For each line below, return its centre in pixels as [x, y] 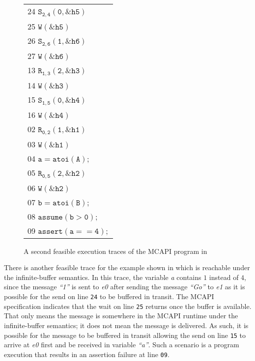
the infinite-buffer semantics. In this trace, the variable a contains [103, 277]
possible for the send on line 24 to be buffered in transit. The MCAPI [109, 296]
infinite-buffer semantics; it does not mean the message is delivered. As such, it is [126, 325]
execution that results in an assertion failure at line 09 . [87, 354]
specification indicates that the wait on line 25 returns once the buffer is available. [128, 306]
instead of [224, 277]
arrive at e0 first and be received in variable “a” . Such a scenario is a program [122, 345]
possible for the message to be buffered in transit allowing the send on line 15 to [125, 335]
